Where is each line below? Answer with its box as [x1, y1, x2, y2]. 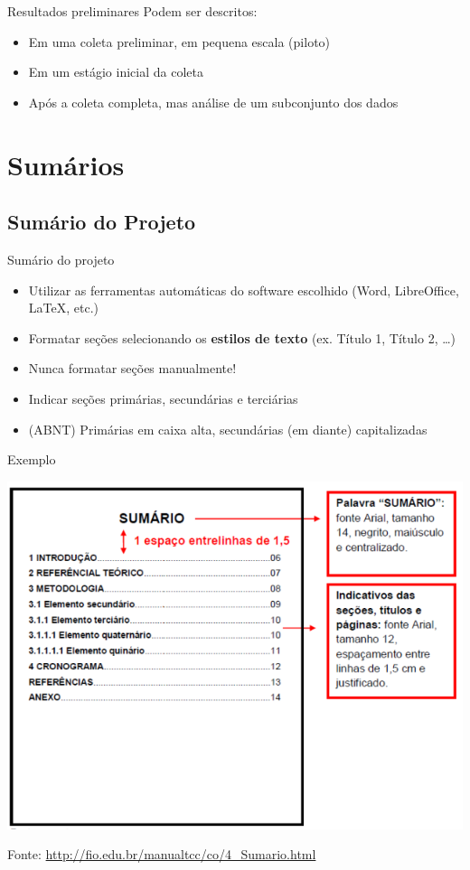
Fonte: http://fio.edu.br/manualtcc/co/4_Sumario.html [7, 845, 316, 864]
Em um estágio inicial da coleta [28, 62, 203, 81]
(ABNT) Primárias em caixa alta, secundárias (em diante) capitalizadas [28, 419, 428, 438]
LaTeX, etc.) [28, 298, 99, 317]
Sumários [7, 145, 125, 182]
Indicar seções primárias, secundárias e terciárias [28, 388, 298, 407]
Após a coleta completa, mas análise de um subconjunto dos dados [28, 92, 399, 111]
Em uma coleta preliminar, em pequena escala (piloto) [28, 32, 331, 51]
